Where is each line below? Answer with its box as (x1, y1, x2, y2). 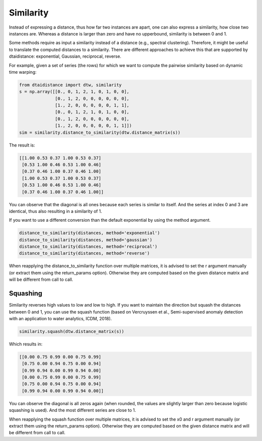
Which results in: (9, 341, 43, 347)
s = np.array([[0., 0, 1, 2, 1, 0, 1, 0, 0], (19, 89, 130, 95)
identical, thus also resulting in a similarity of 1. (9, 208, 102, 214)
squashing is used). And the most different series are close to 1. (9, 408, 136, 413)
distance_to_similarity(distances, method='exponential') (19, 230, 160, 236)
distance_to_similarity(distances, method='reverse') (19, 250, 150, 256)
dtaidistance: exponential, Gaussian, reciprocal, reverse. (9, 53, 121, 59)
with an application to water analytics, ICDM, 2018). (9, 315, 112, 321)
